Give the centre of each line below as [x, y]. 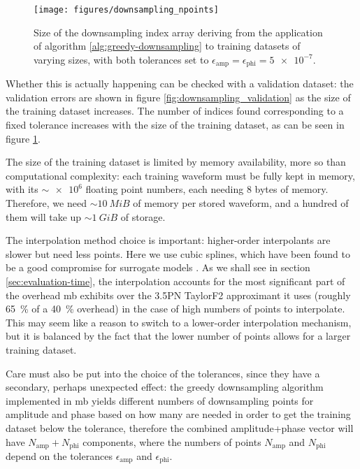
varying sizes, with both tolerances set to [121, 59]
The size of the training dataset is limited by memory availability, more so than [176, 162]
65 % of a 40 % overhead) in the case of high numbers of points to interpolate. [175, 309]
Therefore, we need [46, 203]
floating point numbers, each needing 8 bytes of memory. [207, 189]
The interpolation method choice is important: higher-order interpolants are [168, 240]
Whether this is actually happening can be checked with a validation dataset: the [180, 84]
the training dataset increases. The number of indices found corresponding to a [175, 111]
